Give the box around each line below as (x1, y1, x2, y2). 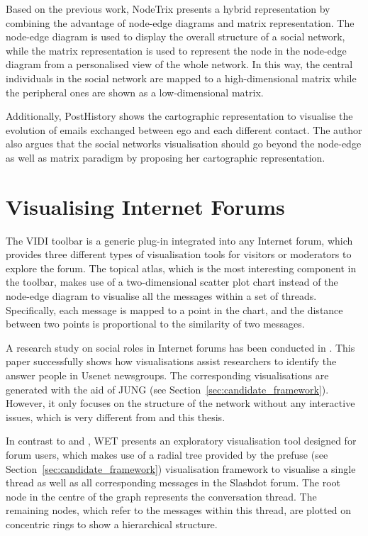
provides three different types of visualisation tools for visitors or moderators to (6, 247, 352, 262)
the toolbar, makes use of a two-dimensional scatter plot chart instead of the (6, 274, 338, 289)
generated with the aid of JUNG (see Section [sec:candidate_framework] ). (6, 381, 329, 396)
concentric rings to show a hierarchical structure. (6, 516, 218, 531)
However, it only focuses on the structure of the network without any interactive (6, 396, 355, 411)
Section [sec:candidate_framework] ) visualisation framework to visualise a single (6, 461, 356, 476)
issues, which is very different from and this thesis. (6, 409, 225, 424)
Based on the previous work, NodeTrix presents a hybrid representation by (6, 1, 330, 16)
